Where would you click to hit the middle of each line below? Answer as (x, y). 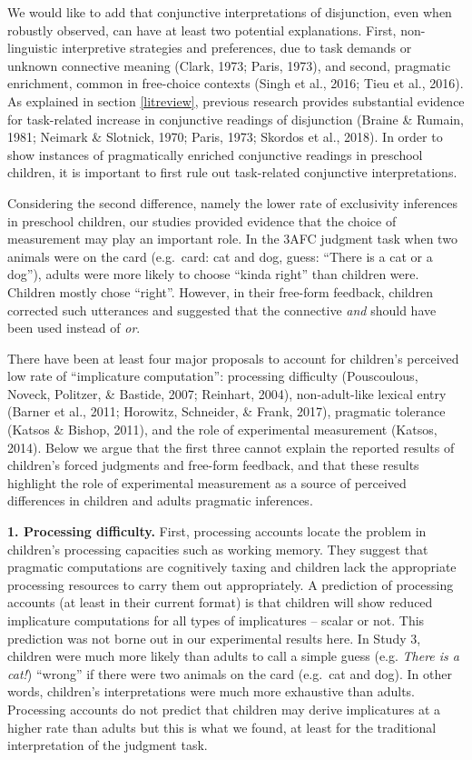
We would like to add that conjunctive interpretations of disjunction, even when (230, 12)
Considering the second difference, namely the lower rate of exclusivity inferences (232, 202)
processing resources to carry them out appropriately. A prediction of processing (231, 584)
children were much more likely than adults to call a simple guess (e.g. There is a (234, 656)
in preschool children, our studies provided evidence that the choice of (202, 220)
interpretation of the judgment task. (108, 745)
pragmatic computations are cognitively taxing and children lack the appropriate (232, 567)
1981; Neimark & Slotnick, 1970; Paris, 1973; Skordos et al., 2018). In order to (225, 137)
